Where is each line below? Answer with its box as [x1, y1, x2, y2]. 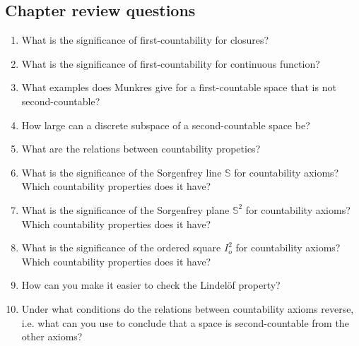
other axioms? [21, 329, 83, 344]
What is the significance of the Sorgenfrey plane [21, 202, 230, 217]
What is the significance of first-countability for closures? [21, 32, 269, 47]
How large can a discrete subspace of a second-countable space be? [21, 117, 310, 132]
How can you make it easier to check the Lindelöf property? [21, 278, 281, 292]
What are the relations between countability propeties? [21, 141, 261, 156]
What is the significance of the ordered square [21, 240, 221, 255]
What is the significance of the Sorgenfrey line [21, 165, 222, 179]
